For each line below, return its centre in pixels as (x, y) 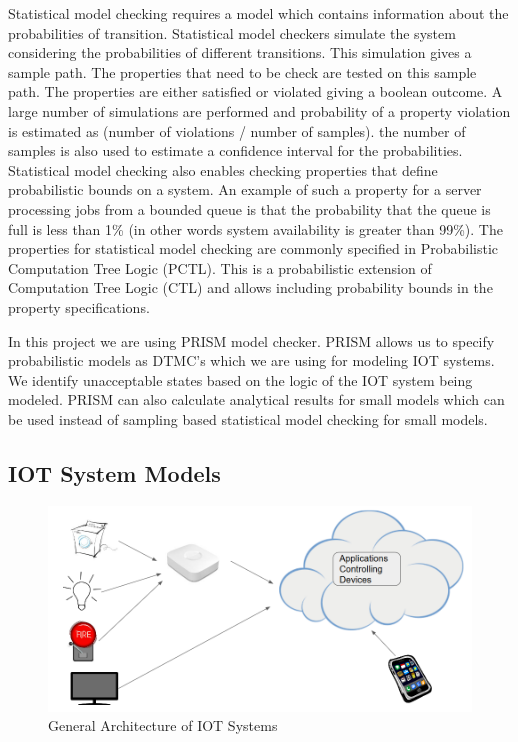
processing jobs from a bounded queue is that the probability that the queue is (249, 208)
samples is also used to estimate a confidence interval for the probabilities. (235, 150)
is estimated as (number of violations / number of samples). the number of (237, 130)
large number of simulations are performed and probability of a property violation (259, 110)
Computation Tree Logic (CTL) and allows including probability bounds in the (250, 287)
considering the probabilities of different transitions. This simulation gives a (240, 52)
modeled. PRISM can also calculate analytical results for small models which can (256, 399)
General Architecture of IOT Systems (163, 725)
